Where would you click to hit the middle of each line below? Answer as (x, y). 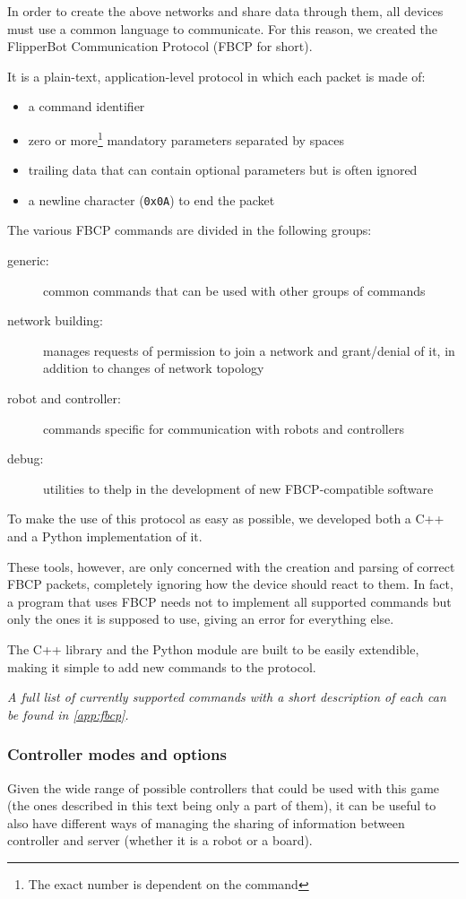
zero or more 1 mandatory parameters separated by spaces (186, 138)
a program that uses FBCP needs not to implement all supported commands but (229, 601)
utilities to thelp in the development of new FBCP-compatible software (238, 488)
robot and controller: (64, 398)
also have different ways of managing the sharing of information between (206, 822)
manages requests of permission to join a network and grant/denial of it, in (249, 350)
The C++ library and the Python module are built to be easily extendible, (213, 648)
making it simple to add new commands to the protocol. (162, 666)
